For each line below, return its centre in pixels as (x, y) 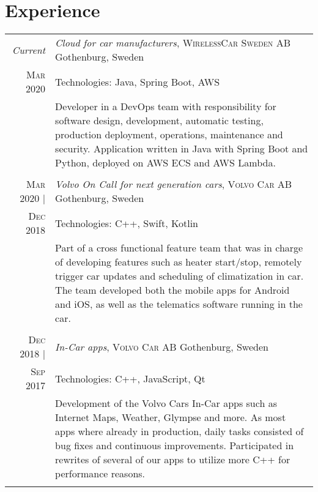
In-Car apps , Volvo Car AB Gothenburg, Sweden (162, 346)
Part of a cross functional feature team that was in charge (179, 248)
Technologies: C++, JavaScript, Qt (130, 378)
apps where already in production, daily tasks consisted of (179, 431)
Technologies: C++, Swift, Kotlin (127, 223)
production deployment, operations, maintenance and (169, 135)
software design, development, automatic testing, (159, 121)
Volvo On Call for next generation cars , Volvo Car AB (174, 184)
